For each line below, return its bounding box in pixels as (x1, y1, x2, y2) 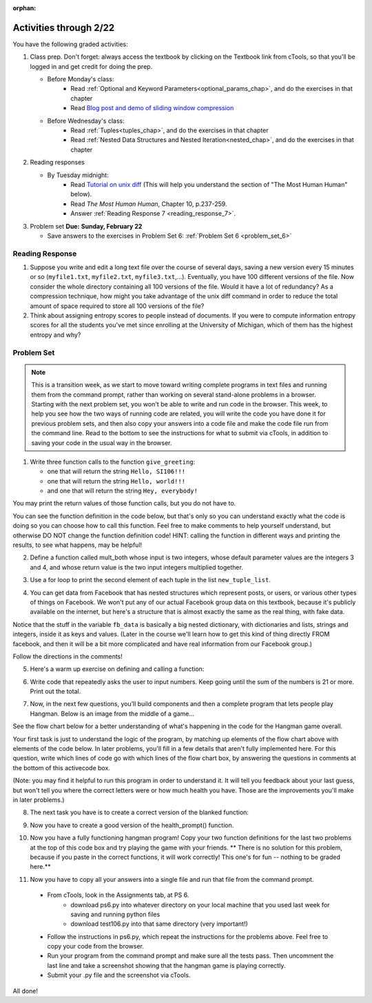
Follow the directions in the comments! (12, 652, 123, 661)
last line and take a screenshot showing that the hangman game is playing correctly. (47, 961, 286, 969)
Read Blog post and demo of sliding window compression (70, 104, 234, 112)
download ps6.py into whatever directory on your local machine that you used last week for (70, 900, 330, 909)
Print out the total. (30, 687, 81, 696)
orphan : (12, 4, 37, 12)
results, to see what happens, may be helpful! (12, 541, 143, 549)
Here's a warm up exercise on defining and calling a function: (30, 665, 205, 673)
